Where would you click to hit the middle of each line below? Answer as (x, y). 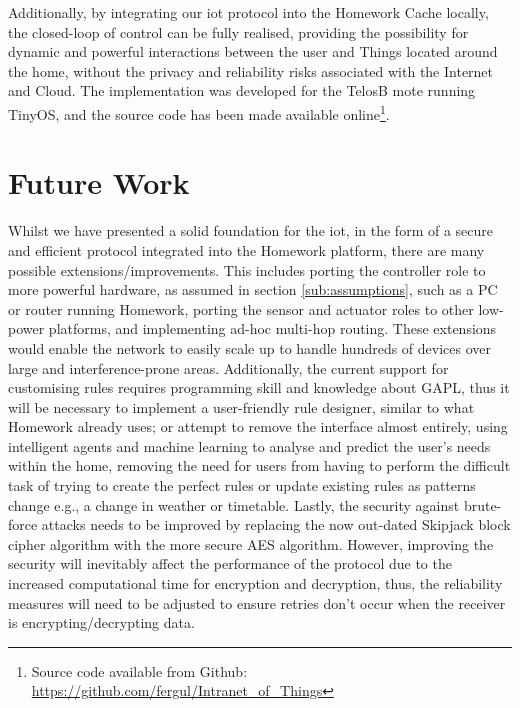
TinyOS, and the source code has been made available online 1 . (199, 112)
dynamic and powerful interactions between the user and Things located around (253, 51)
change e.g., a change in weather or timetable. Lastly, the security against (234, 504)
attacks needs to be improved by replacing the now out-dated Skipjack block (276, 524)
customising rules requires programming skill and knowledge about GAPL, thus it (259, 387)
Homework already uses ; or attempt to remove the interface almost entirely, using (258, 426)
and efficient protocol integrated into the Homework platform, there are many (246, 249)
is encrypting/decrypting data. (101, 622)
